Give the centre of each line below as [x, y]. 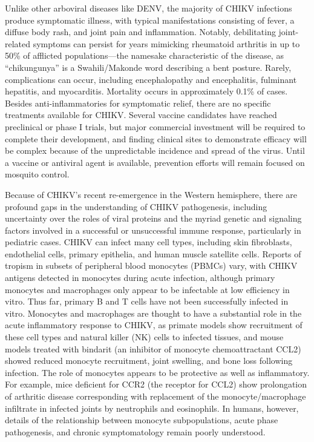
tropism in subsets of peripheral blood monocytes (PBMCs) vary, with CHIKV [151, 266]
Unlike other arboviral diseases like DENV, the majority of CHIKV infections [149, 8]
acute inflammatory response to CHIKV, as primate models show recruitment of [154, 325]
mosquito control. [37, 174]
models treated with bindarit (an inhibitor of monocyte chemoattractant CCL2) [153, 348]
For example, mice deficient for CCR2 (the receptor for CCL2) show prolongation [156, 384]
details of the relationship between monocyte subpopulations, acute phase [142, 420]
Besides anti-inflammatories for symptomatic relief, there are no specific [138, 103]
